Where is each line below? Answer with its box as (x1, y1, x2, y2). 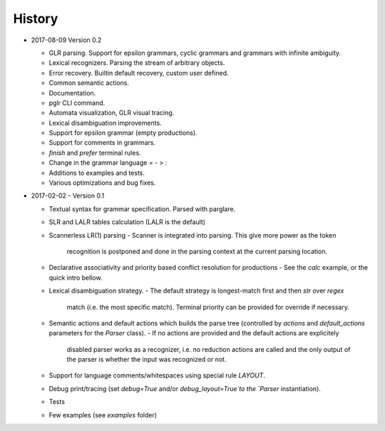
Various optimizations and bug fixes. (48, 178, 156, 187)
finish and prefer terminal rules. (48, 148, 142, 157)
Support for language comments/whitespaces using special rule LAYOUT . (48, 371, 265, 380)
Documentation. (48, 88, 96, 97)
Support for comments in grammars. (48, 138, 156, 147)
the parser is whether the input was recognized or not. (66, 355, 227, 364)
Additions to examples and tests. (48, 168, 145, 177)
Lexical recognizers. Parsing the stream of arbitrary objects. (48, 59, 225, 67)
